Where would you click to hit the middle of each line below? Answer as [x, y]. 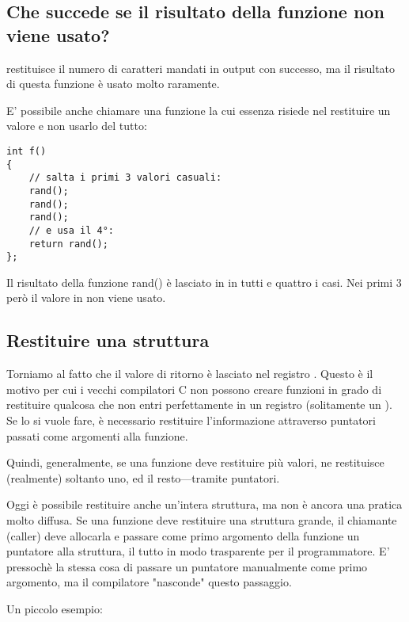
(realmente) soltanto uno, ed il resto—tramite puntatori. [143, 477]
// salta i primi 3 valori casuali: [125, 178]
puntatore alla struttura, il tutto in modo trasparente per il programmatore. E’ [198, 551]
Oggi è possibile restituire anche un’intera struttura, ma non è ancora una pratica [204, 504]
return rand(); [68, 244]
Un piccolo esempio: [55, 608]
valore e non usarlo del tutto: [77, 126]
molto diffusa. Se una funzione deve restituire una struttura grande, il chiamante [202, 520]
